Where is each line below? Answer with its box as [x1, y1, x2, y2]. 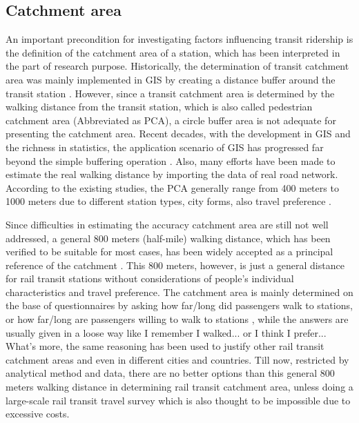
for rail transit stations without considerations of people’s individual [6, 271, 294, 286]
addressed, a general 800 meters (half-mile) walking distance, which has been [6, 230, 331, 245]
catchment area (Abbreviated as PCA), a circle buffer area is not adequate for [6, 112, 336, 127]
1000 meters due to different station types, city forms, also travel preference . [6, 194, 331, 208]
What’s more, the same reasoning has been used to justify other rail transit [6, 339, 324, 353]
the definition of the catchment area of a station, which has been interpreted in [6, 45, 340, 59]
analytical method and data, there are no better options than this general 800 [6, 366, 335, 380]
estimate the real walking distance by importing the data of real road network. [6, 167, 338, 181]
